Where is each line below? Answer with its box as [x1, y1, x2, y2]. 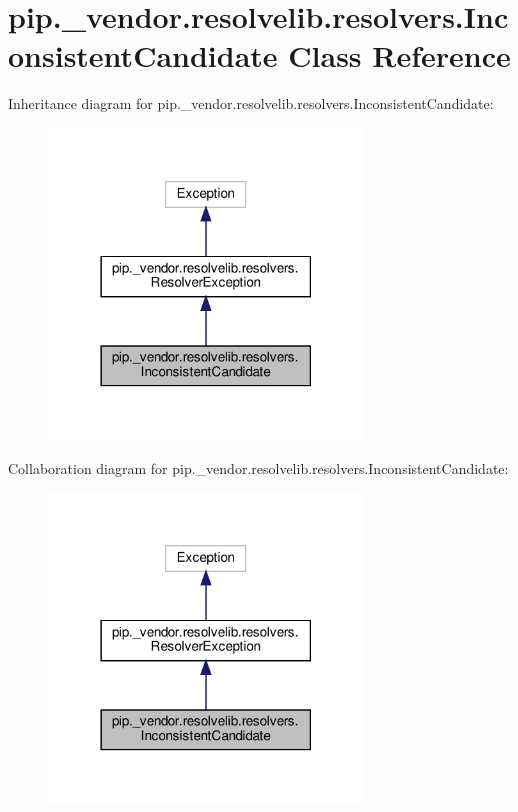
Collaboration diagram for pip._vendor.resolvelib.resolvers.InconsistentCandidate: [8, 457, 509, 478]
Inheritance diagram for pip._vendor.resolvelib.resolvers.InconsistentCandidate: [8, 93, 494, 114]
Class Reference [288, 35, 511, 76]
